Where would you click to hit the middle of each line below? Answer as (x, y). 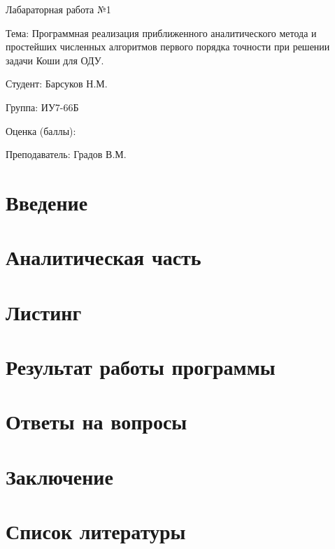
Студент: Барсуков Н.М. (57, 84)
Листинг (44, 312)
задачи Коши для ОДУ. (55, 60)
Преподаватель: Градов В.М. (66, 154)
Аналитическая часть (104, 257)
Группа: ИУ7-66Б (42, 107)
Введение (47, 202)
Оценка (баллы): (41, 130)
